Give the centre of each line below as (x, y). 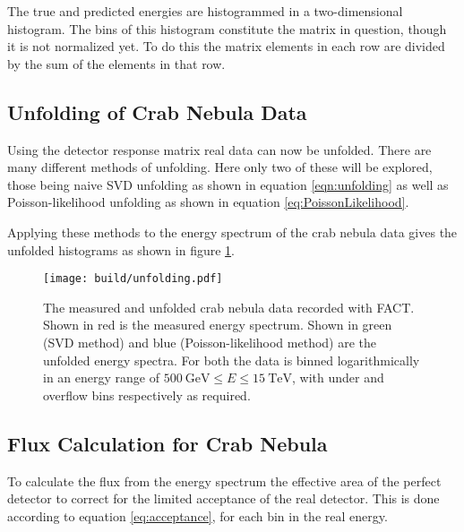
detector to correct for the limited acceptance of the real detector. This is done (223, 498)
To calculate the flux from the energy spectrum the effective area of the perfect (224, 481)
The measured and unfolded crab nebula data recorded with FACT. (229, 307)
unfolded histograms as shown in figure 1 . (121, 249)
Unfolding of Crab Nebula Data (157, 112)
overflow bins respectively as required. (147, 395)
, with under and (338, 378)
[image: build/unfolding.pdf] (133, 279)
